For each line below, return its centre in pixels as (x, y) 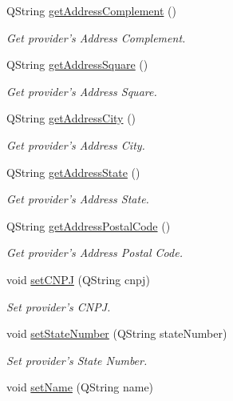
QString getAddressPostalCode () (89, 225)
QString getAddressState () (73, 172)
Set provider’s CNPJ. (59, 306)
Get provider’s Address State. (78, 199)
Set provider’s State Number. (77, 360)
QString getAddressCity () (71, 118)
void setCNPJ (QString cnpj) (78, 279)
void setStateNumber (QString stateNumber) (117, 333)
